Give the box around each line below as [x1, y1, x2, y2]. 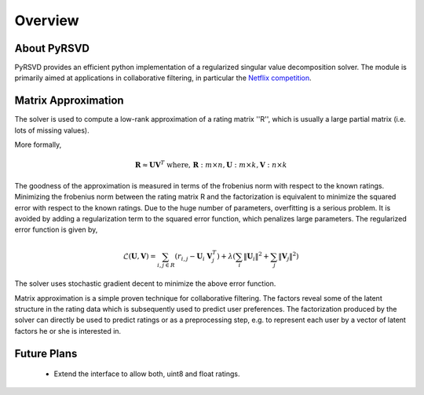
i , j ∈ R [157, 262, 176, 269]
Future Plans [14, 346, 78, 360]
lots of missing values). [14, 126, 90, 135]
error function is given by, [14, 225, 98, 235]
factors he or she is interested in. [14, 326, 122, 335]
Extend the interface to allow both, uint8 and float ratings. [53, 369, 240, 379]
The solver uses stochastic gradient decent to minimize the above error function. [14, 279, 276, 288]
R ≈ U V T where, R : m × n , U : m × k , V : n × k [134, 159, 287, 170]
